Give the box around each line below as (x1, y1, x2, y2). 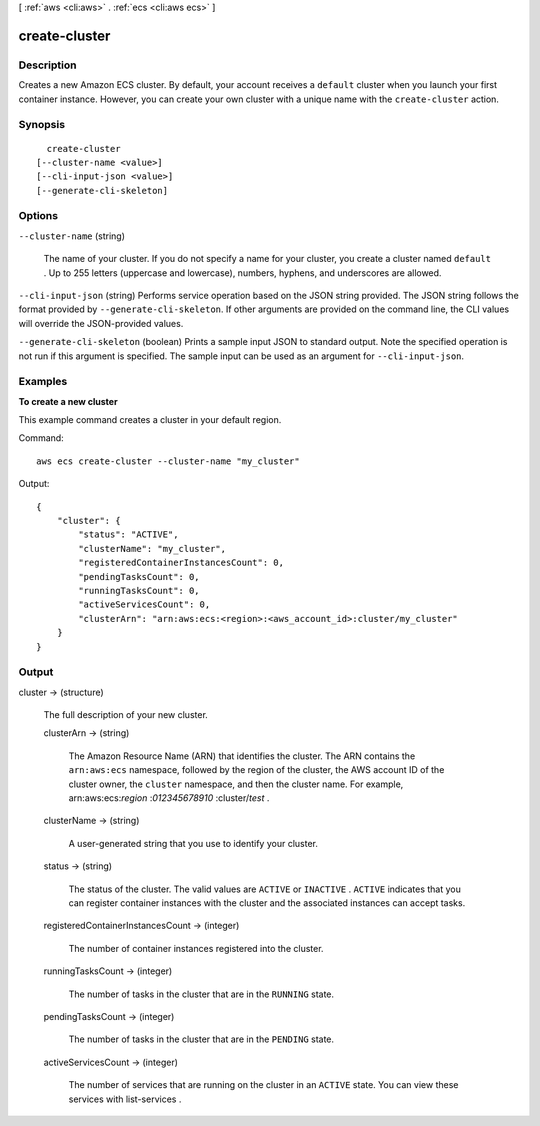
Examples (18, 375, 68, 389)
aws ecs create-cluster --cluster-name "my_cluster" (36, 455, 300, 467)
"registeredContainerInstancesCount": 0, (78, 557, 285, 569)
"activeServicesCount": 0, (78, 599, 211, 610)
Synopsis (18, 118, 65, 132)
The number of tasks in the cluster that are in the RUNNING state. (68, 988, 335, 1000)
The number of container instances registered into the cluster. (68, 942, 324, 954)
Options (18, 209, 59, 223)
